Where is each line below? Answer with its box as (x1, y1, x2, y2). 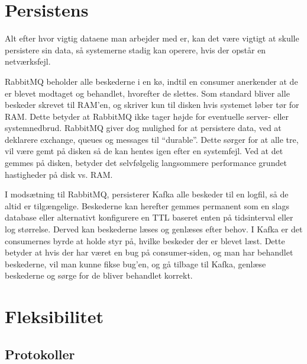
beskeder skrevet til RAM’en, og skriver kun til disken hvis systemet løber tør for (5, 98, 299, 111)
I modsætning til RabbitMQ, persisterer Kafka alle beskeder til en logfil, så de (5, 188, 289, 200)
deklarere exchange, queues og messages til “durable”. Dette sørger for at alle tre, (5, 133, 299, 145)
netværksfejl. (5, 55, 51, 68)
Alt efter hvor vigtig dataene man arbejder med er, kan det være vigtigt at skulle (5, 32, 299, 44)
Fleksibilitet (5, 304, 104, 328)
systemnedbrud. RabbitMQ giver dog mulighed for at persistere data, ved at (5, 122, 282, 134)
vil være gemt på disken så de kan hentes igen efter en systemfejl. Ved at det (5, 145, 283, 157)
